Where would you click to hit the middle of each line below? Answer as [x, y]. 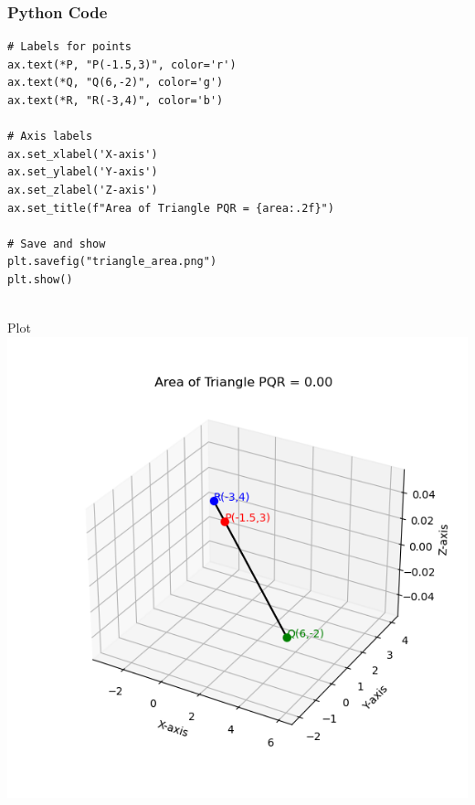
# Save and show [57, 244]
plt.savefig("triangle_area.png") [112, 262]
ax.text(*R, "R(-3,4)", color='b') [116, 101]
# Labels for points [70, 47]
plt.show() [40, 279]
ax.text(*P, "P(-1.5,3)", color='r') [122, 64]
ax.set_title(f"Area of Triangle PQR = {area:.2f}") [171, 208]
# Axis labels [50, 137]
